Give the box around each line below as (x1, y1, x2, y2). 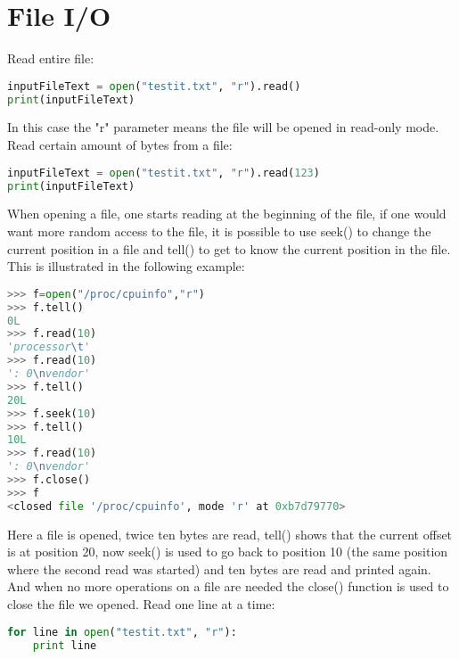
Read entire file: (7, 49, 94, 68)
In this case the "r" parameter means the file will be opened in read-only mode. (7, 118, 439, 136)
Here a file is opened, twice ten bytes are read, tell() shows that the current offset (7, 524, 453, 543)
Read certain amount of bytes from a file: (7, 136, 233, 154)
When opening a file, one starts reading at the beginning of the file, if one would (7, 204, 447, 223)
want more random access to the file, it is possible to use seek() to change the (7, 222, 431, 240)
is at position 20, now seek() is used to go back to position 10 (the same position (7, 542, 448, 561)
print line (32, 638, 97, 652)
